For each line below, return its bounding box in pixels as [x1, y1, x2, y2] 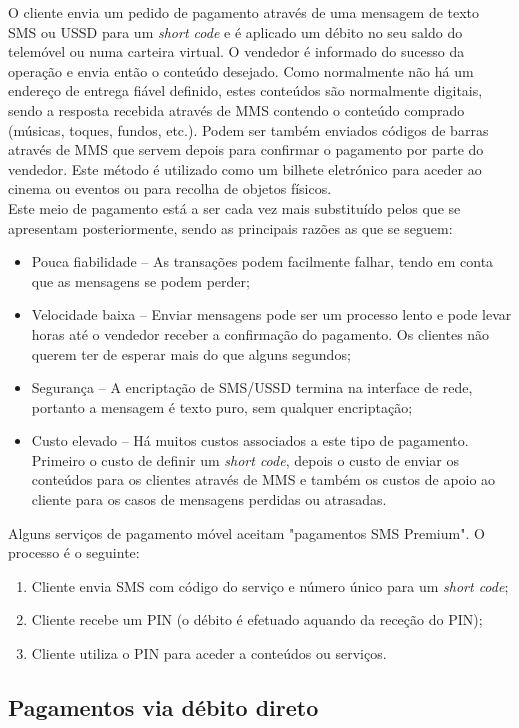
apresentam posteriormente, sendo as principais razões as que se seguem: [8, 217, 453, 238]
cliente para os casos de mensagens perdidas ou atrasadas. [31, 489, 387, 510]
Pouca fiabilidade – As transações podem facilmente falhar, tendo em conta [31, 251, 494, 272]
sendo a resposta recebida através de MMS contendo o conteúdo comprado [8, 99, 465, 120]
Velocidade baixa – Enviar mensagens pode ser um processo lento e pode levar [31, 304, 512, 325]
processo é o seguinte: [8, 542, 140, 563]
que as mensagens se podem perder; [31, 270, 250, 291]
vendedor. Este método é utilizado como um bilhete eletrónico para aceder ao [8, 158, 482, 179]
